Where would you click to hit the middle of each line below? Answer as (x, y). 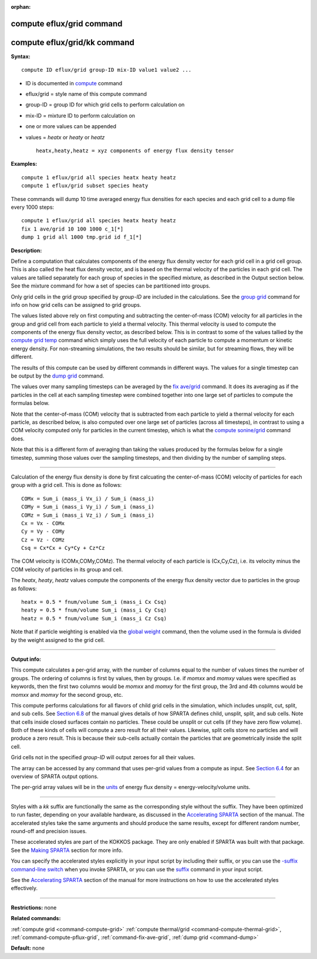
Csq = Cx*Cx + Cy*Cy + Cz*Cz (63, 548)
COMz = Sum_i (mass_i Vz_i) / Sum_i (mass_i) (88, 515)
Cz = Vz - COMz (43, 540)
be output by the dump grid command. (58, 376)
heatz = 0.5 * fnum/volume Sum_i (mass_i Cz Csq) (94, 618)
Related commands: (36, 918)
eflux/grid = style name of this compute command (86, 94)
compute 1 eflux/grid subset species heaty (85, 186)
